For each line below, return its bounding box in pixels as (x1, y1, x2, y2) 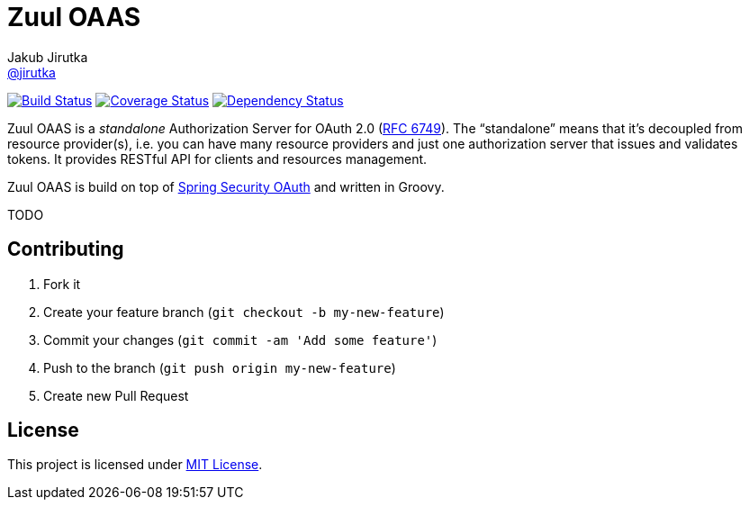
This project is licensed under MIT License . (7, 457, 263, 473)
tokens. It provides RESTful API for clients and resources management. (7, 150, 428, 167)
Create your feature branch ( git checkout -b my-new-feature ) (43, 303, 445, 320)
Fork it (43, 276, 81, 292)
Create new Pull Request (43, 387, 189, 403)
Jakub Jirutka (7, 49, 88, 65)
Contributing (7, 238, 124, 261)
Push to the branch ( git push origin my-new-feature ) (43, 359, 396, 376)
